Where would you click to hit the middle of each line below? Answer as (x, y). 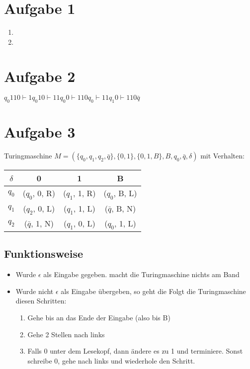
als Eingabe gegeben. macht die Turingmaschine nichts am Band (141, 274)
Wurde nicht (35, 291)
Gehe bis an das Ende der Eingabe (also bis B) (99, 317)
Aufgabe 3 (40, 132)
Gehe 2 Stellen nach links (66, 334)
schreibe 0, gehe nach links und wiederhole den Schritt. (111, 360)
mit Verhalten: (222, 156)
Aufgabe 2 (40, 76)
